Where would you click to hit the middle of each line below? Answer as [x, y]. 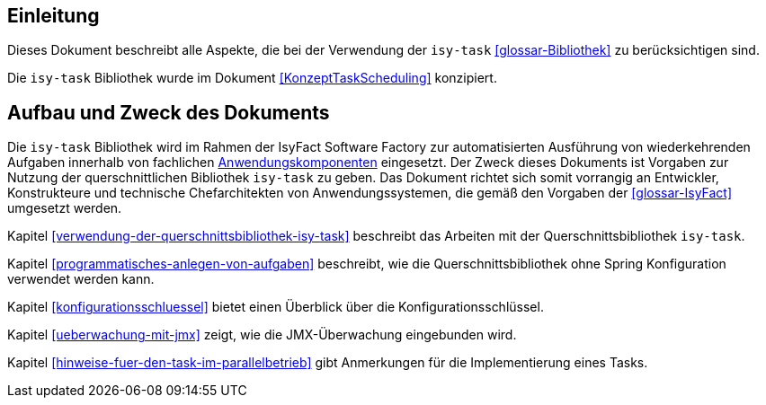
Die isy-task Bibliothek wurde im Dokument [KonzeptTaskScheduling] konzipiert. [252, 78]
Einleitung [53, 16]
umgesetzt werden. [65, 208]
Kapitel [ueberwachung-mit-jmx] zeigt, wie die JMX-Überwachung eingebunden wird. [262, 335]
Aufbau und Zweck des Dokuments [169, 112]
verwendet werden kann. [81, 279]
